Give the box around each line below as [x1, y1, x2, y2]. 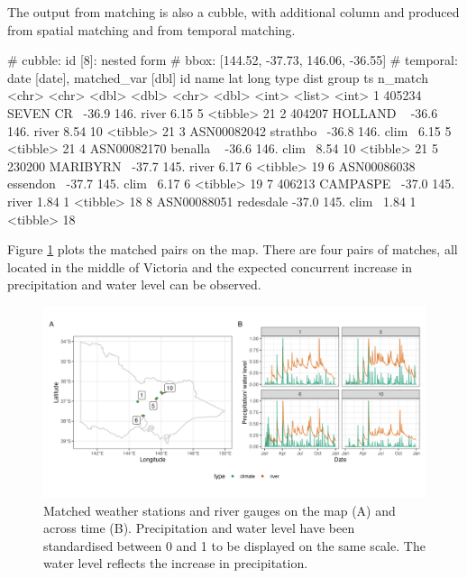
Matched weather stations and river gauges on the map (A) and [43, 500, 396, 519]
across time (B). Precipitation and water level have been [43, 518, 355, 537]
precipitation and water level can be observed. [7, 275, 261, 294]
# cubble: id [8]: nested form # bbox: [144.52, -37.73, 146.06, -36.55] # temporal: [7, 50, 458, 69]
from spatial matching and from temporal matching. [7, 20, 296, 39]
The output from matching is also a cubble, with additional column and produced [7, 3, 460, 21]
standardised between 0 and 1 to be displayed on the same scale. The [43, 536, 426, 555]
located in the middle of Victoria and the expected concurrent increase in [7, 257, 413, 276]
